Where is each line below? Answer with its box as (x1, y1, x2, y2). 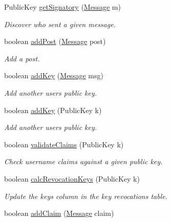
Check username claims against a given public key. (4, 156, 163, 167)
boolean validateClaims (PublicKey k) (4, 139, 124, 149)
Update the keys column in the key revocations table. (4, 190, 168, 201)
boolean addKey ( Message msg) (4, 70, 103, 81)
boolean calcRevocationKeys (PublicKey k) (4, 173, 140, 184)
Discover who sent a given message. (4, 18, 116, 29)
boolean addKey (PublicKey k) (4, 104, 102, 115)
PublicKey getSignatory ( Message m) (4, 2, 121, 12)
